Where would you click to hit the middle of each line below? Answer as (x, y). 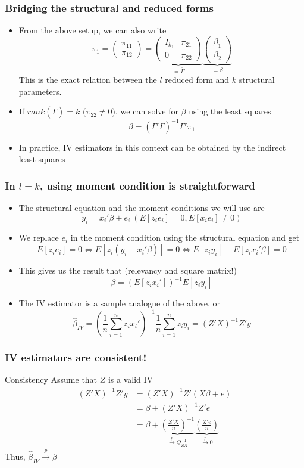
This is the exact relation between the (88, 79)
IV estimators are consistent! (76, 357)
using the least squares (230, 111)
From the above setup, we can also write (93, 30)
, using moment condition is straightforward (147, 185)
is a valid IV (131, 379)
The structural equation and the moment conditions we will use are (142, 208)
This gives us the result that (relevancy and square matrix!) (128, 270)
